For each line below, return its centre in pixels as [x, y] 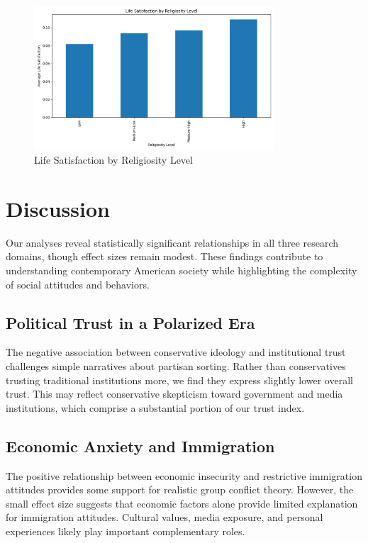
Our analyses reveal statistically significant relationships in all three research [172, 242]
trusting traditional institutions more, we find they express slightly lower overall [179, 380]
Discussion [58, 208]
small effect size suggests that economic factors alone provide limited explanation [182, 503]
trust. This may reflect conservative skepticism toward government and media [174, 394]
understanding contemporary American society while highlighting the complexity [182, 270]
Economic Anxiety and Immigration [140, 446]
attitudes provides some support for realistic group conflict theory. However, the [180, 489]
